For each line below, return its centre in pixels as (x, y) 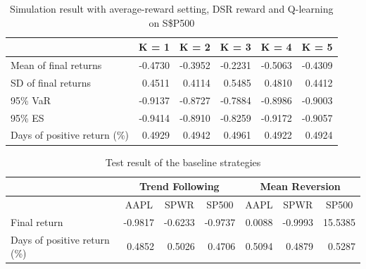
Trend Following (179, 186)
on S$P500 (172, 22)
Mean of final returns (56, 65)
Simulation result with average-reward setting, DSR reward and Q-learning (172, 8)
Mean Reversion (300, 186)
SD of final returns (51, 82)
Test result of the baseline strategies (183, 162)
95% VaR (31, 100)
